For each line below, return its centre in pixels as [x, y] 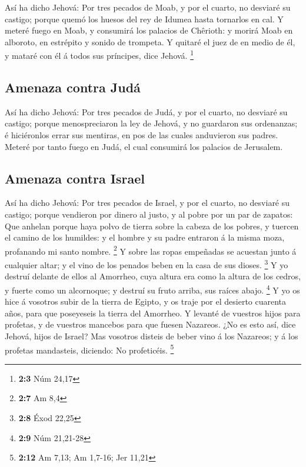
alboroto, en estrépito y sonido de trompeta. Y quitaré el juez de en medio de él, [150, 41]
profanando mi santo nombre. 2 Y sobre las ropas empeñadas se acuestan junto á [151, 250]
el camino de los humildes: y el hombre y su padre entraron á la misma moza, [145, 237]
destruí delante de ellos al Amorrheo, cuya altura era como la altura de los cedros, [153, 276]
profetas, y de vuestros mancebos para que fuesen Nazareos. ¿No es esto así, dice [150, 324]
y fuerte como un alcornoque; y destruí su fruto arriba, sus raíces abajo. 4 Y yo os [152, 289]
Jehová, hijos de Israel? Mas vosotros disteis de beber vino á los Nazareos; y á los [152, 336]
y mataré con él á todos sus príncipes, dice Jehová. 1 [99, 55]
